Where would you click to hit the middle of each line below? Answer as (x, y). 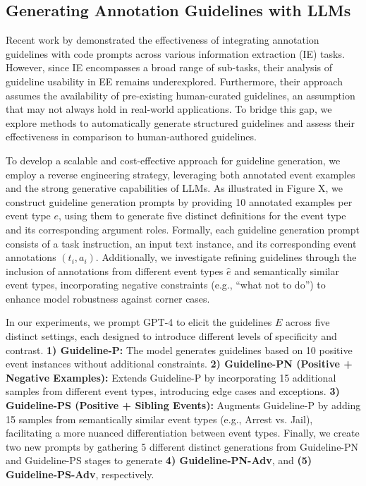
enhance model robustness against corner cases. (108, 298)
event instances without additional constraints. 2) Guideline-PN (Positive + (179, 364)
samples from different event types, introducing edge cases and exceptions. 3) (173, 391)
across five (308, 322)
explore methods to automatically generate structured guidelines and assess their (180, 122)
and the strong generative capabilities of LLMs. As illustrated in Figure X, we (174, 188)
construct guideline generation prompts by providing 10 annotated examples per (179, 201)
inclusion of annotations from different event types (115, 271)
